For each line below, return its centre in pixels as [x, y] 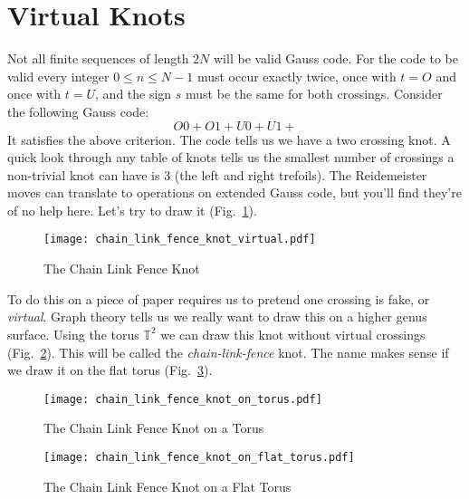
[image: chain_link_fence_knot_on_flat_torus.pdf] [199, 457]
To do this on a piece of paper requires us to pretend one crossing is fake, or [219, 298]
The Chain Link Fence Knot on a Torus [154, 428]
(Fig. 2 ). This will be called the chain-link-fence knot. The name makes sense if [228, 352]
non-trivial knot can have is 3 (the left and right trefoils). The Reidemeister [217, 174]
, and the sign [134, 94]
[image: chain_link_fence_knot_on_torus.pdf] [183, 399]
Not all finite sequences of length [98, 58]
